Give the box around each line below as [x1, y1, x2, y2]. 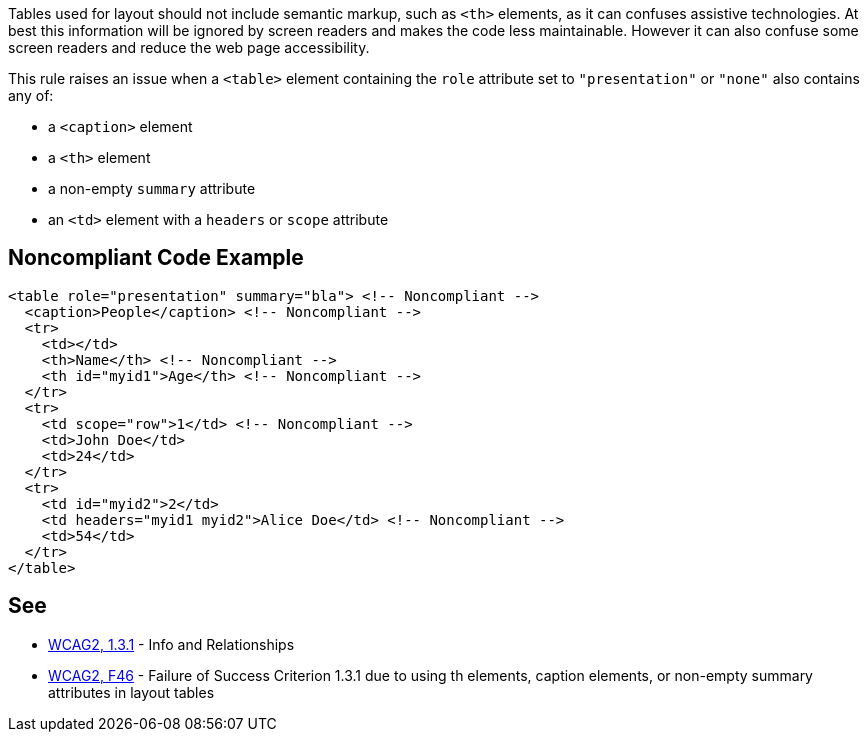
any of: [8, 87, 54, 104]
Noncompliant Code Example [8, 245, 304, 271]
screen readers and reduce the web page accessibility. [8, 39, 370, 56]
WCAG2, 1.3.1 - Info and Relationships [48, 635, 295, 653]
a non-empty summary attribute [48, 180, 256, 197]
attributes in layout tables [48, 683, 215, 701]
